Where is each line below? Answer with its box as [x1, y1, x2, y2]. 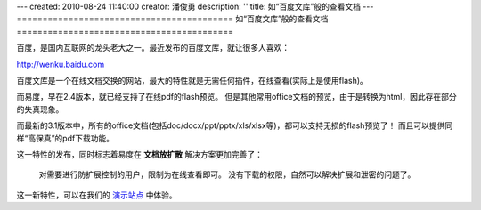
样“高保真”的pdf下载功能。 [16, 133, 115, 143]
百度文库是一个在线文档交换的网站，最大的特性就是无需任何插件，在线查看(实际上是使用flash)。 [16, 75, 369, 85]
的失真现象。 [16, 103, 64, 115]
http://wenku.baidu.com [16, 59, 105, 69]
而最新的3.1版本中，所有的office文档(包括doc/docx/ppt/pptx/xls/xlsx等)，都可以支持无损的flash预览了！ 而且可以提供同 [16, 120, 453, 131]
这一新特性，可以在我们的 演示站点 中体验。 [16, 190, 177, 200]
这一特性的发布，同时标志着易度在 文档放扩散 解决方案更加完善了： [16, 149, 263, 159]
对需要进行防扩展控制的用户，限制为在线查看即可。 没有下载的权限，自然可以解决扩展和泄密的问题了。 [38, 169, 416, 180]
